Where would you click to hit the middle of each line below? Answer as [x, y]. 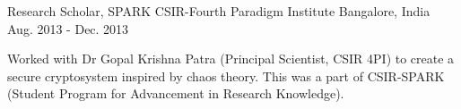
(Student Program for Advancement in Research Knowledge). [176, 93]
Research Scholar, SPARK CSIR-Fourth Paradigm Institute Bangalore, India [219, 11]
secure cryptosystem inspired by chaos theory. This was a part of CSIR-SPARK [226, 75]
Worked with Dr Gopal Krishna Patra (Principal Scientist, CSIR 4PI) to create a [231, 59]
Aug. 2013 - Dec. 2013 [68, 28]
